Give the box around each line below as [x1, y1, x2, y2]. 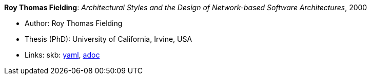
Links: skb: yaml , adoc [25, 50, 100, 59]
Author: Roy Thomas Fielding [25, 19, 123, 28]
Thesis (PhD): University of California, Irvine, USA [25, 35, 192, 43]
